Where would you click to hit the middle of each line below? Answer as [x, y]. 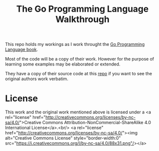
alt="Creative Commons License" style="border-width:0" [63, 138]
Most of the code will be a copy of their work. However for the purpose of [80, 59]
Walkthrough [82, 19]
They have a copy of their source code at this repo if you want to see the [79, 74]
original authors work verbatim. [37, 79]
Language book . [22, 49]
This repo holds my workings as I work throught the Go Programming [75, 44]
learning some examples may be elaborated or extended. [63, 64]
